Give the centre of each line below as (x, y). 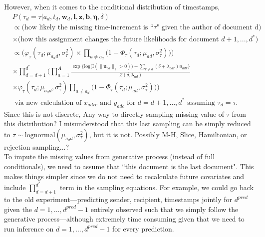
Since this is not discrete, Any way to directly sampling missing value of (114, 114)
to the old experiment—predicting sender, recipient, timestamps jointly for (118, 199)
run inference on (29, 228)
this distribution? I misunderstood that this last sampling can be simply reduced (128, 123)
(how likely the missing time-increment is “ (88, 27)
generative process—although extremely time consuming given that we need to (124, 219)
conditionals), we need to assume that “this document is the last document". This (129, 166)
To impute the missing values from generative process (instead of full (110, 156)
